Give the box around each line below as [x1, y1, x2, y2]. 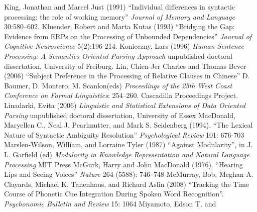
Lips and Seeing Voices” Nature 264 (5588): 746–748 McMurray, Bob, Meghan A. [4, 169, 253, 179]
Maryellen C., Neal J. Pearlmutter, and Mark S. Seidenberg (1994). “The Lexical [4, 120, 253, 130]
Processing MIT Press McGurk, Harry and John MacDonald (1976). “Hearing [4, 159, 243, 169]
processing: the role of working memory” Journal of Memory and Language [4, 11, 235, 22]
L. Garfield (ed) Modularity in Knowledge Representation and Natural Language [4, 149, 249, 159]
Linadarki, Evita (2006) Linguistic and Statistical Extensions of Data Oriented [4, 99, 245, 110]
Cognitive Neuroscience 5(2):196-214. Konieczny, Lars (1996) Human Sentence [4, 41, 244, 51]
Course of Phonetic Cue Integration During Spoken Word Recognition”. [4, 188, 224, 199]
